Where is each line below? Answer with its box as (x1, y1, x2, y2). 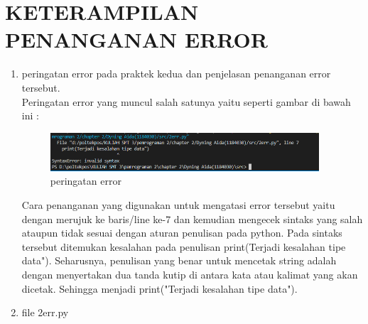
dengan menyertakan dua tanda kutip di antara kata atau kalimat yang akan (21, 266, 358, 281)
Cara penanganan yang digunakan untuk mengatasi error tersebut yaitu (21, 198, 335, 212)
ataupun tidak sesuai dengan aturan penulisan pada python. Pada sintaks (21, 225, 342, 240)
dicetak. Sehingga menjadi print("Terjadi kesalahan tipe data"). (21, 281, 298, 296)
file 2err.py (21, 305, 69, 320)
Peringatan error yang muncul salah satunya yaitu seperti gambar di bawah (21, 94, 351, 109)
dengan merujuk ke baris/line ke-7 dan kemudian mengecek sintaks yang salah (21, 211, 363, 226)
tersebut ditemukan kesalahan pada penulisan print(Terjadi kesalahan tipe (21, 239, 346, 254)
